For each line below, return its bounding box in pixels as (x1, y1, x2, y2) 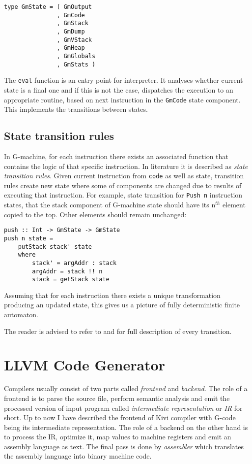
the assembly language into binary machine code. (4, 451, 152, 461)
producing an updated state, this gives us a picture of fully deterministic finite (4, 299, 240, 310)
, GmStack (56, 20, 88, 27)
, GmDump (56, 28, 85, 35)
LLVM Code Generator (4, 355, 165, 375)
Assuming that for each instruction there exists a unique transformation (4, 290, 221, 300)
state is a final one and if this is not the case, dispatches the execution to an (4, 84, 233, 95)
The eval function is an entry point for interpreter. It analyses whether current (4, 75, 243, 85)
